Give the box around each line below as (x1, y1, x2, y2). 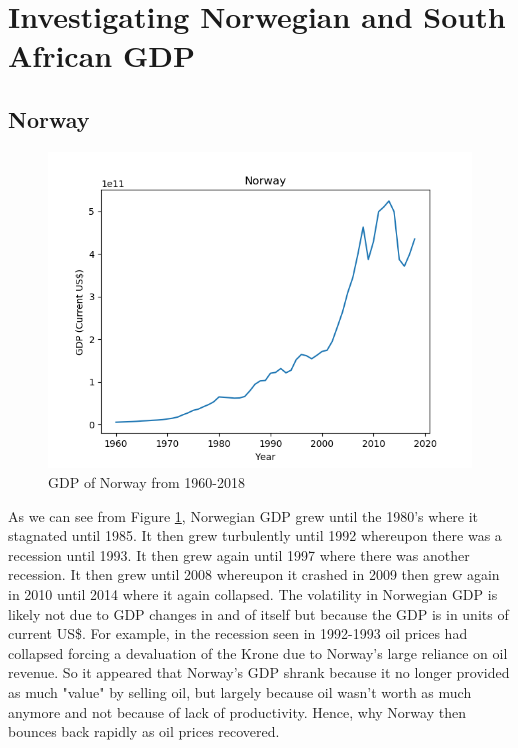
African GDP (8, 35, 195, 76)
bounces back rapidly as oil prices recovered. (8, 721, 280, 742)
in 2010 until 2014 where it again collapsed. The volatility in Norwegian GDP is (8, 584, 498, 604)
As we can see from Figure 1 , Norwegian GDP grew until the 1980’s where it (8, 505, 479, 526)
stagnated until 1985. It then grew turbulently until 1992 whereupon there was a (8, 525, 502, 546)
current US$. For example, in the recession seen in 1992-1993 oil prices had (8, 623, 468, 644)
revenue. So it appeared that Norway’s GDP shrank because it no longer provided (8, 662, 510, 683)
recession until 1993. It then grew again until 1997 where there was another (8, 544, 470, 565)
